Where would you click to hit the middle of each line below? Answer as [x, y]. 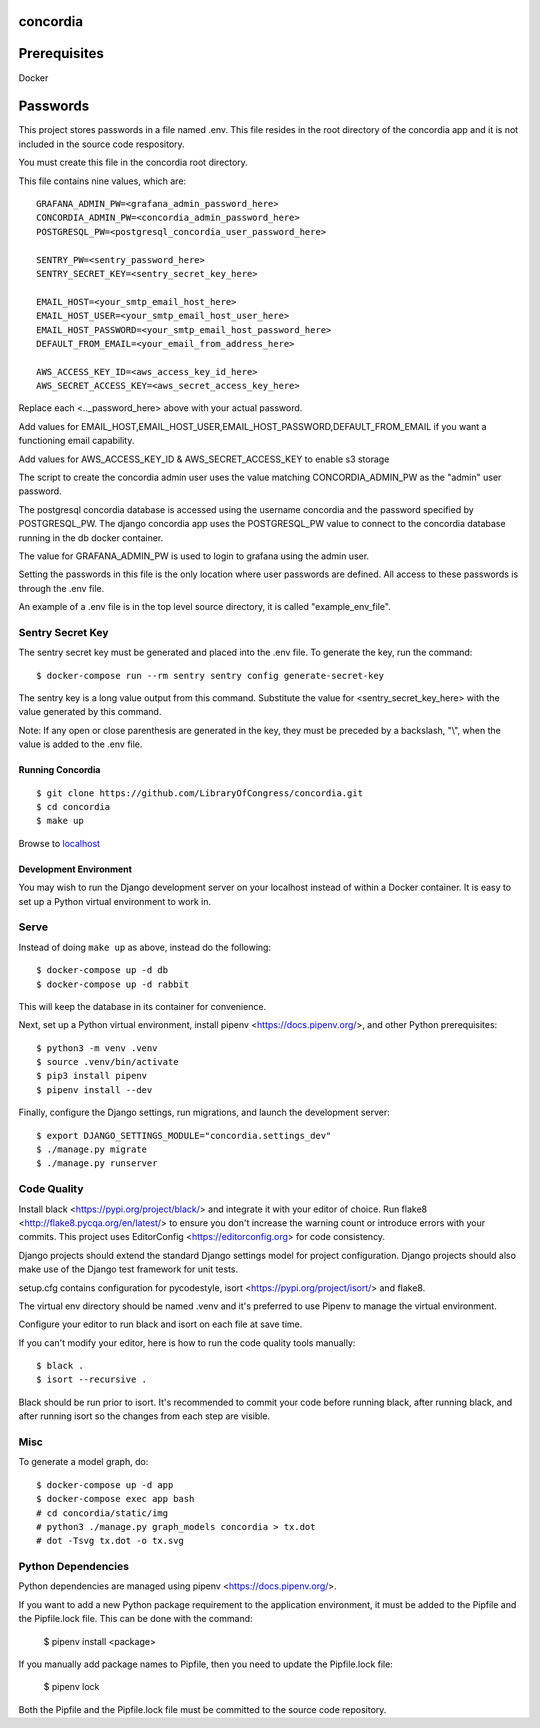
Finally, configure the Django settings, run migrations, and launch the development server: [204, 1112]
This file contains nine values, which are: [102, 181]
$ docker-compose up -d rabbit [113, 984]
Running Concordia [59, 770]
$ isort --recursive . [92, 1379]
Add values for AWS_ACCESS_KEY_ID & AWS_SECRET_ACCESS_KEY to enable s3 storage [204, 459]
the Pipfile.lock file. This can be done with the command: [136, 1619]
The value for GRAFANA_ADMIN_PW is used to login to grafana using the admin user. [194, 556]
